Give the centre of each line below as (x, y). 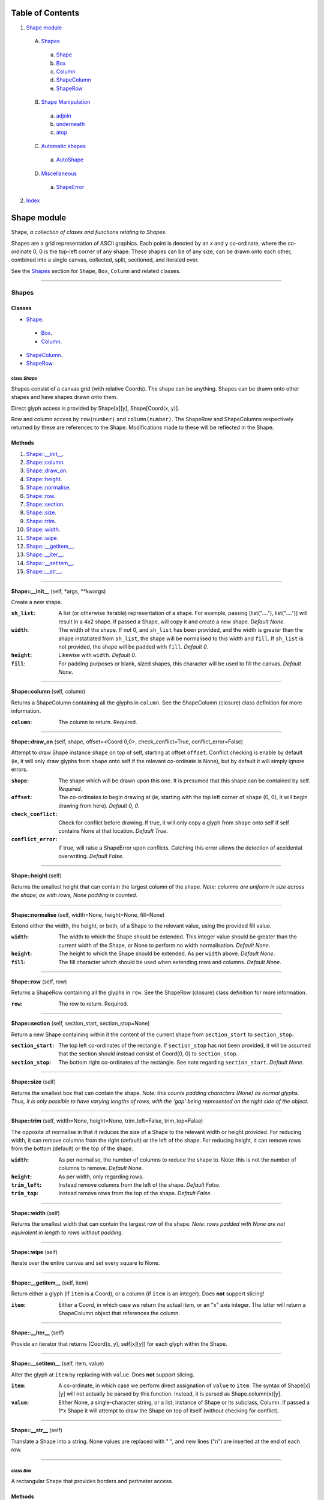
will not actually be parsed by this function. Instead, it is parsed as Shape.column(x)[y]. (174, 1394)
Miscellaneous (59, 173)
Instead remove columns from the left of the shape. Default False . (140, 1185)
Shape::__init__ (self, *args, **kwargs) (58, 591)
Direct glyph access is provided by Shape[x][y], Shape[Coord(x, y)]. (95, 408)
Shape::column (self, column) (48, 691)
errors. (19, 769)
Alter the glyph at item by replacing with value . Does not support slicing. (103, 1375)
